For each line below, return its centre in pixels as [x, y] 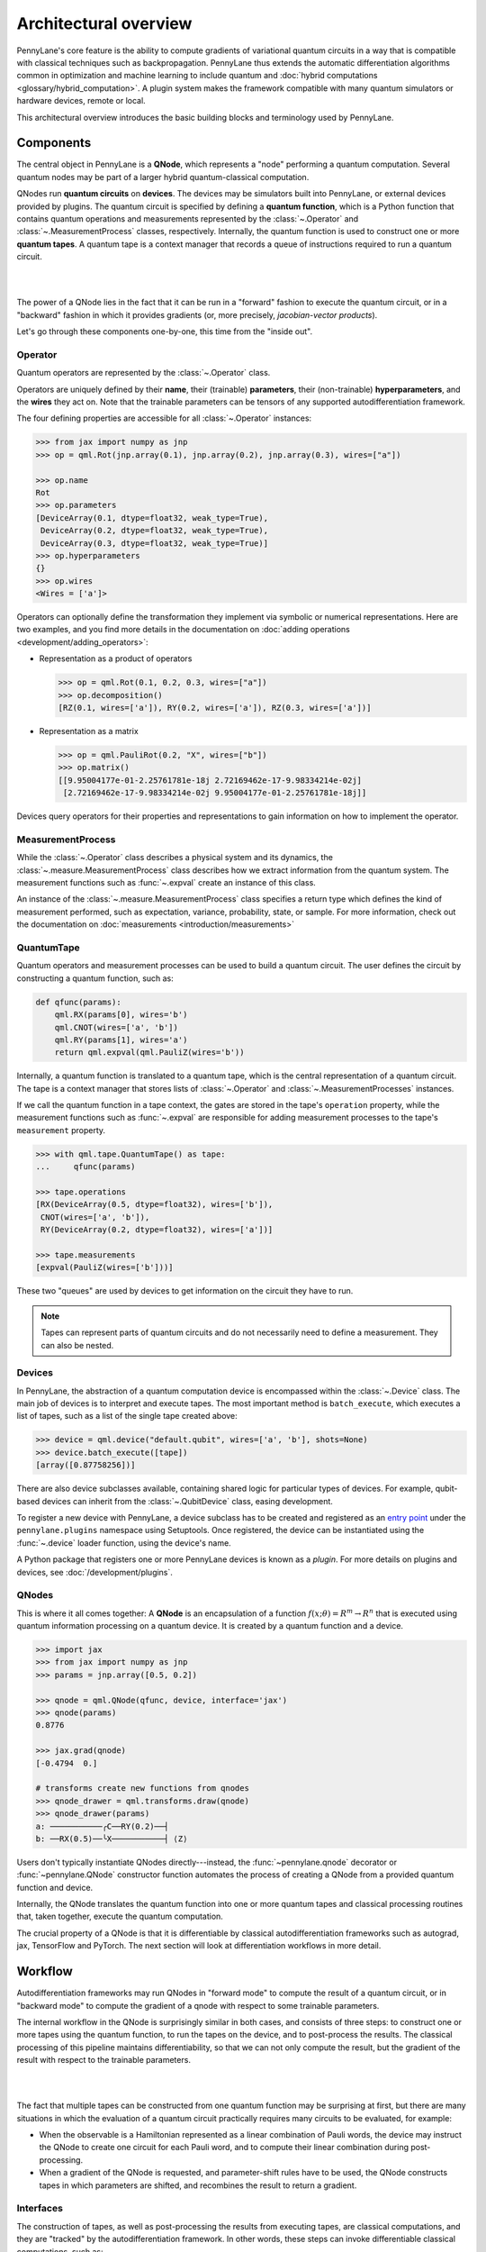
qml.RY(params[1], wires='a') [121, 1040]
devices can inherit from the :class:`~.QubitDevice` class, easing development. [187, 1501]
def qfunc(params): [78, 1002]
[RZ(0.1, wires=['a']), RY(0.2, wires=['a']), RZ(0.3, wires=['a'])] [215, 708]
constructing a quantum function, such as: [95, 978]
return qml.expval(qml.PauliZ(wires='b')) [149, 1053]
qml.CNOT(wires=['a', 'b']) [117, 1027]
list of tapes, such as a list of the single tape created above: [127, 1416]
